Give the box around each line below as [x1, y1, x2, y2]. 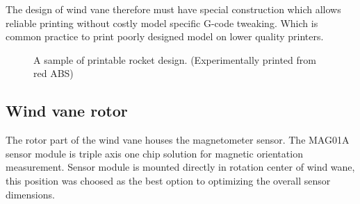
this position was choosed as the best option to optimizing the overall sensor [6, 173, 331, 187]
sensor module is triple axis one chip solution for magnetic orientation [6, 146, 303, 160]
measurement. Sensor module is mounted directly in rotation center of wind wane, [6, 160, 355, 174]
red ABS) [33, 66, 74, 80]
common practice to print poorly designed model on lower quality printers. [6, 29, 324, 44]
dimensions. [6, 187, 55, 201]
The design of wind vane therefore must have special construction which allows [6, 2, 341, 16]
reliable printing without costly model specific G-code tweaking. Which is [6, 15, 318, 30]
